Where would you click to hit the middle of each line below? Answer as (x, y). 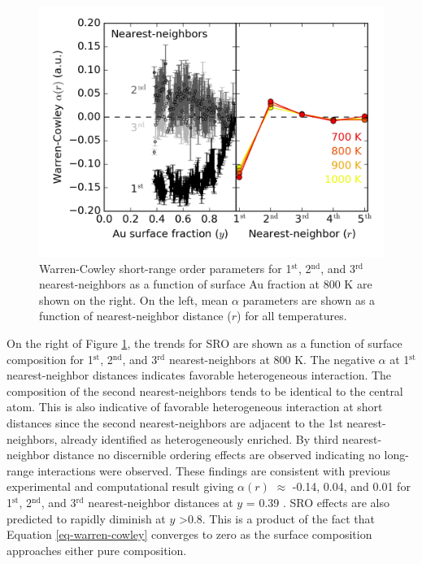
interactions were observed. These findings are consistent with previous (214, 470)
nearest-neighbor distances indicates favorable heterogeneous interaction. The (199, 375)
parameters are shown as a (309, 299)
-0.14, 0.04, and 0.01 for (351, 486)
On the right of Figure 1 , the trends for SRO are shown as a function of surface (204, 343)
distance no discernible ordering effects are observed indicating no (217, 455)
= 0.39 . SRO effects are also (318, 502)
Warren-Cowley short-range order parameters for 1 (165, 268)
